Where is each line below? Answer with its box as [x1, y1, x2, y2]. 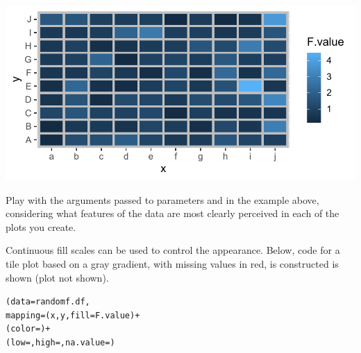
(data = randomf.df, [6, 297, 90, 307]
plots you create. [6, 219, 76, 234]
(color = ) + [6, 324, 51, 334]
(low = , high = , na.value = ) [6, 338, 115, 348]
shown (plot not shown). [6, 270, 109, 284]
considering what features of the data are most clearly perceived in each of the [6, 206, 339, 221]
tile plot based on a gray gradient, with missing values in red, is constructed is [6, 256, 339, 270]
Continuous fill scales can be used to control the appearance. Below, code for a [6, 243, 340, 257]
